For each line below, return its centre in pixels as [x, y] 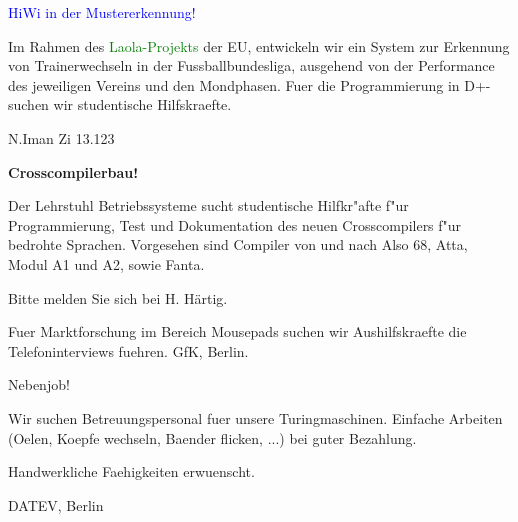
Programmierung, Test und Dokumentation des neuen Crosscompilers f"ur [235, 224]
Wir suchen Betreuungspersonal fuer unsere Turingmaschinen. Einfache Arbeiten [255, 417]
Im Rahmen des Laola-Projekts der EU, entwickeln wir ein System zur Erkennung [259, 45]
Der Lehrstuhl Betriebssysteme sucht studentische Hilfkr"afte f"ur [208, 205]
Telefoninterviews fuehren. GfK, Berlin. [128, 350]
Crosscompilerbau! [73, 171]
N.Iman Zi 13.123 [61, 137]
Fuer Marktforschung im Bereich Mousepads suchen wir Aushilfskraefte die [237, 331]
